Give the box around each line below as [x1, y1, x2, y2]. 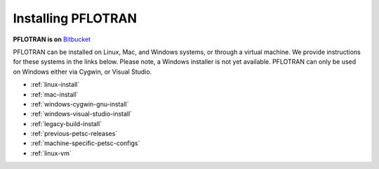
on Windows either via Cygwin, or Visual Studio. [13, 67, 152, 76]
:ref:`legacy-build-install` [30, 119, 102, 128]
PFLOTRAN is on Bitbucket [13, 35, 91, 43]
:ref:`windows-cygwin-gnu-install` [30, 100, 129, 108]
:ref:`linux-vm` [30, 149, 72, 157]
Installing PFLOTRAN [13, 11, 137, 26]
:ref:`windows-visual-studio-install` [30, 109, 133, 119]
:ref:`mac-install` [30, 90, 79, 98]
